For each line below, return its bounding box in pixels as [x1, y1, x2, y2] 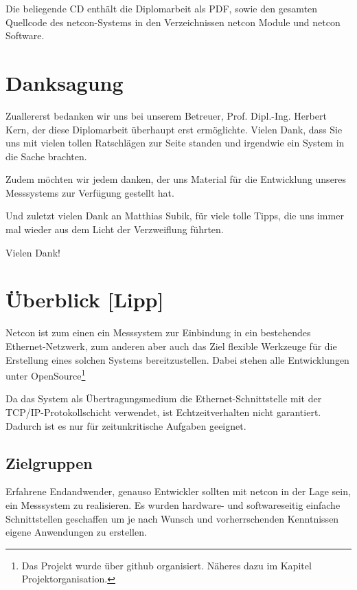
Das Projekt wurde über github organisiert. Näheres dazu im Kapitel [21, 558, 312, 572]
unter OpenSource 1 [5, 367, 86, 382]
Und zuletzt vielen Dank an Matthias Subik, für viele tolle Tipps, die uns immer [5, 208, 344, 223]
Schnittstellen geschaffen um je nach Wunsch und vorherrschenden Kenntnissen [5, 511, 339, 525]
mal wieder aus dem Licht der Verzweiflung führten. [5, 222, 224, 237]
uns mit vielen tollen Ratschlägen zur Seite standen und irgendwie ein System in [5, 135, 345, 150]
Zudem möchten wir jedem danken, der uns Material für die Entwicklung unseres [5, 172, 347, 186]
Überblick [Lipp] [5, 285, 164, 314]
